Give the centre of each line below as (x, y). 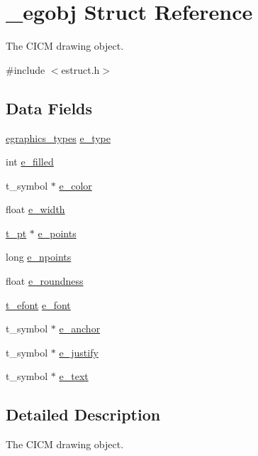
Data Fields (49, 108)
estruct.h (80, 69)
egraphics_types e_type (58, 137)
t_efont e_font (38, 304)
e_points (57, 233)
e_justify (79, 352)
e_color (75, 185)
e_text (74, 376)
